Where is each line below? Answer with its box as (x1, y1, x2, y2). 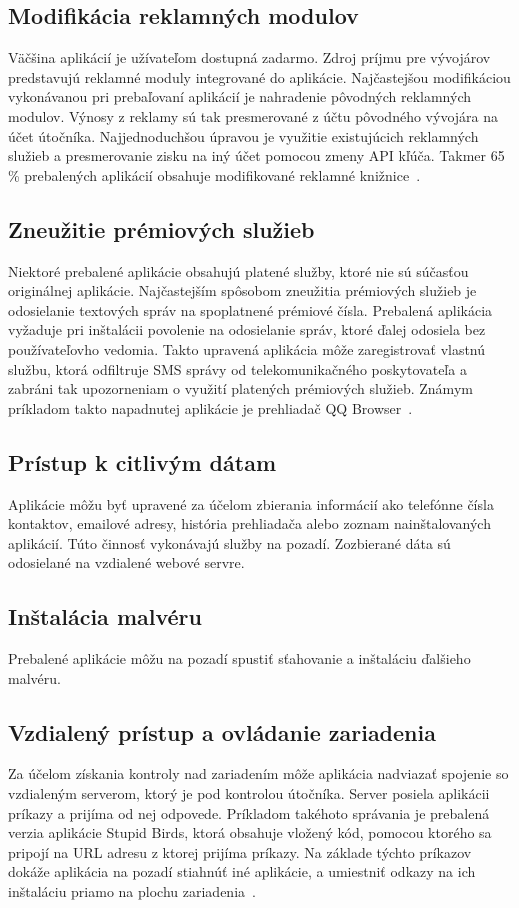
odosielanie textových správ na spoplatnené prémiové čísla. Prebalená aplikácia (8, 299, 493, 320)
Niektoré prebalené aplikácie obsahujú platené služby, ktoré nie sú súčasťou (8, 260, 469, 281)
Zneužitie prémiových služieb (8, 213, 315, 244)
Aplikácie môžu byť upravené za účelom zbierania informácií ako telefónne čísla (8, 493, 494, 514)
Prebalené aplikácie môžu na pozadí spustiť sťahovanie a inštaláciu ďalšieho (8, 648, 471, 669)
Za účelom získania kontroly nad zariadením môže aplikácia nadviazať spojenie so (8, 763, 509, 784)
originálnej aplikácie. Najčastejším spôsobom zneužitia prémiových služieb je (8, 280, 477, 301)
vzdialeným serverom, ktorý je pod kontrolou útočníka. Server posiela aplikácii (8, 783, 490, 804)
